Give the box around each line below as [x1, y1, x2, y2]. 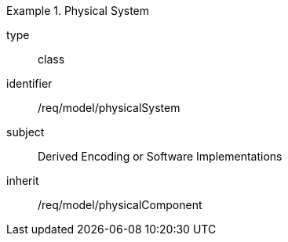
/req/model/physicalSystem [38, 101, 180, 114]
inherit [6, 174, 39, 187]
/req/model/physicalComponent [38, 198, 202, 211]
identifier [6, 77, 53, 90]
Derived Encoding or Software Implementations [38, 150, 283, 163]
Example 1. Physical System [6, 4, 150, 17]
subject [6, 125, 45, 139]
